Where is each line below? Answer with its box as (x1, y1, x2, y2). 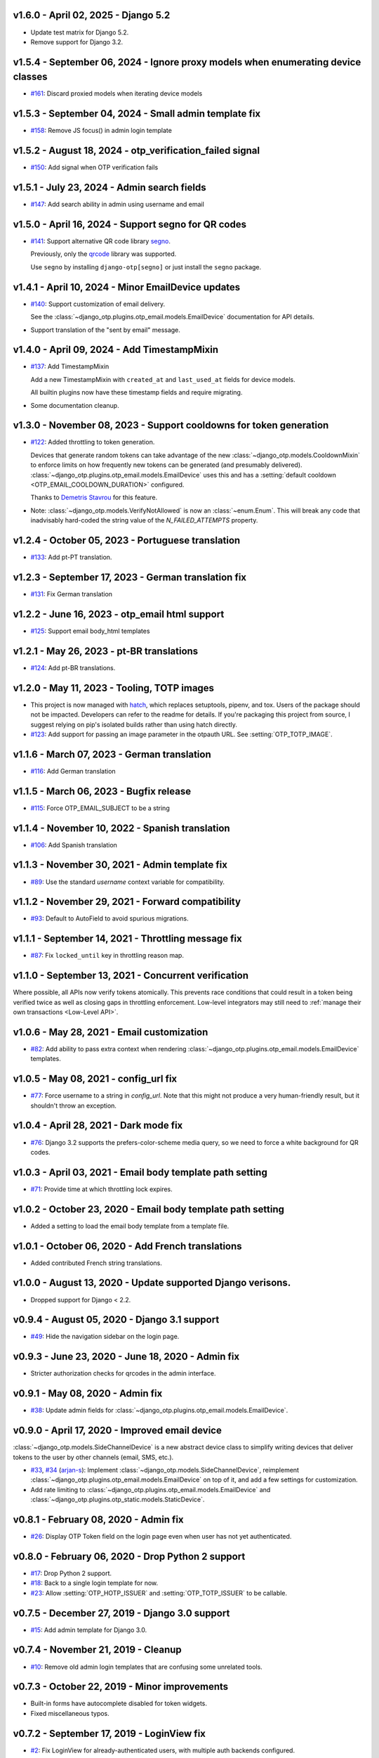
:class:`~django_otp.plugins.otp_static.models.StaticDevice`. (30, 1495, 205, 1504)
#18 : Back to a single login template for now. (30, 1579, 158, 1587)
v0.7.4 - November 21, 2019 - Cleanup (13, 1644, 182, 1656)
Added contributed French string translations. (30, 1259, 163, 1267)
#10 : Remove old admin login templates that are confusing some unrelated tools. (30, 1662, 262, 1671)
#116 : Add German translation (30, 766, 116, 775)
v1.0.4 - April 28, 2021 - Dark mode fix (13, 1119, 183, 1131)
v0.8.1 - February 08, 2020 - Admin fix (13, 1513, 184, 1525)
